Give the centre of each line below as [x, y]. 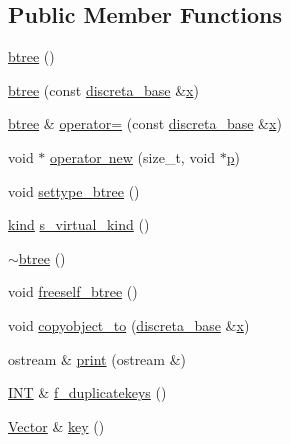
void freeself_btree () [73, 291]
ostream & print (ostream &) [97, 358]
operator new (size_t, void [133, 156]
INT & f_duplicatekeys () [87, 392]
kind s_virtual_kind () [79, 224]
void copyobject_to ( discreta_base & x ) [129, 324]
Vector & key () [56, 425]
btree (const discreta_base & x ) [103, 89]
